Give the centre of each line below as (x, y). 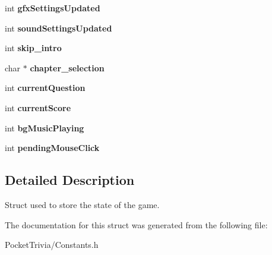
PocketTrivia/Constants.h (52, 245)
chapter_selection (67, 67)
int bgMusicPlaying (45, 127)
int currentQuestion (45, 88)
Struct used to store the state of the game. (82, 204)
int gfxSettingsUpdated (53, 8)
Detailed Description (70, 180)
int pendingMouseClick (52, 148)
